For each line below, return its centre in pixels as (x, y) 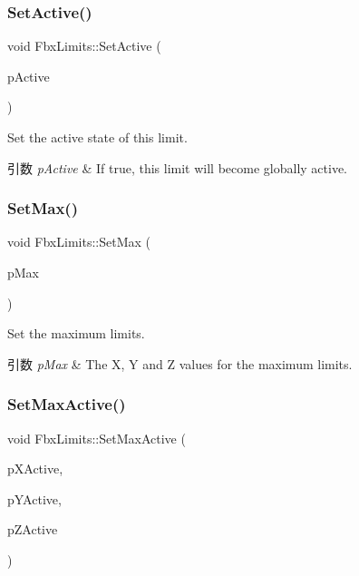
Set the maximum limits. (76, 333)
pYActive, (34, 498)
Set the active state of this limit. (97, 137)
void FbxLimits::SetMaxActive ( (97, 438)
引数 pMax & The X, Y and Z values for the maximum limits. (180, 363)
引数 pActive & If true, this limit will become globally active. (178, 167)
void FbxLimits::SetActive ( (84, 46)
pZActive (33, 529)
